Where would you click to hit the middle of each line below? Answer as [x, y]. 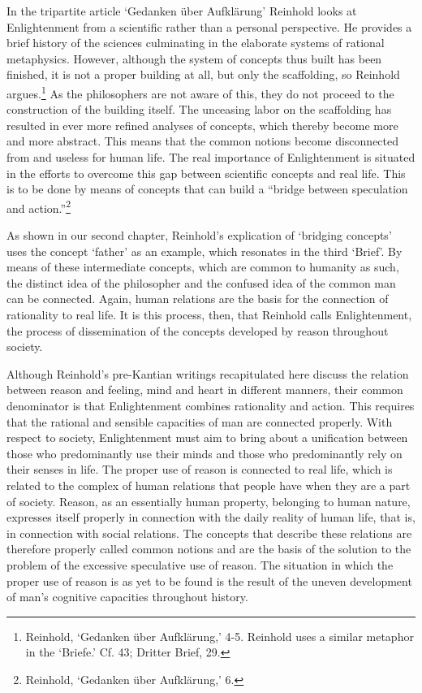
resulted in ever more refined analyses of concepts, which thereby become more [202, 125]
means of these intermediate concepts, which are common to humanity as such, [203, 267]
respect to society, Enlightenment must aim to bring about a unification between [207, 437]
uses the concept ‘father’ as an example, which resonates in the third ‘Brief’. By [205, 251]
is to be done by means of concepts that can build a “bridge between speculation [207, 189]
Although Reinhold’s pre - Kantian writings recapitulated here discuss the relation [208, 373]
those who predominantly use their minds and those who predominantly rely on [205, 453]
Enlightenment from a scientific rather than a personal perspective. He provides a [209, 26]
